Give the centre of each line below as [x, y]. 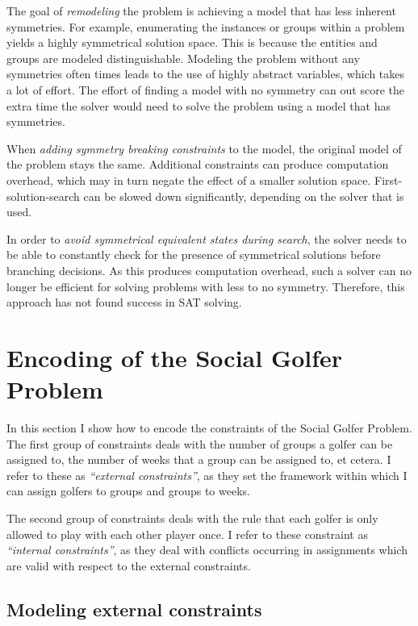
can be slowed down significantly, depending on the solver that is [244, 196]
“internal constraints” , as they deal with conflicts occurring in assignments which [207, 550]
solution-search [43, 196]
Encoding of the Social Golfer [175, 357]
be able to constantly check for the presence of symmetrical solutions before [194, 255]
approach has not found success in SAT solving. [124, 302]
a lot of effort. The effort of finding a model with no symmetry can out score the [205, 89]
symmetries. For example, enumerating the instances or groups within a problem [206, 26]
